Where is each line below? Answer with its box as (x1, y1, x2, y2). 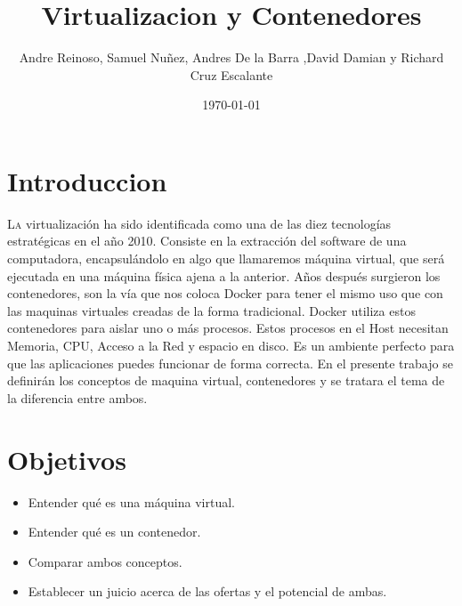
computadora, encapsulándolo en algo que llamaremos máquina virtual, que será (7, 249, 445, 268)
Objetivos (7, 440, 126, 477)
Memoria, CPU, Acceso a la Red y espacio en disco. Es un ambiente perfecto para (7, 336, 455, 354)
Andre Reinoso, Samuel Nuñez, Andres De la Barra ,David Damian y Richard (19, 48, 444, 67)
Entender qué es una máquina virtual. (28, 492, 235, 511)
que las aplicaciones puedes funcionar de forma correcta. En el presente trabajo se (7, 353, 453, 372)
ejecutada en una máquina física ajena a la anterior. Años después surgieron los (7, 266, 441, 285)
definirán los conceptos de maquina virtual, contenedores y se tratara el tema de (7, 371, 445, 390)
